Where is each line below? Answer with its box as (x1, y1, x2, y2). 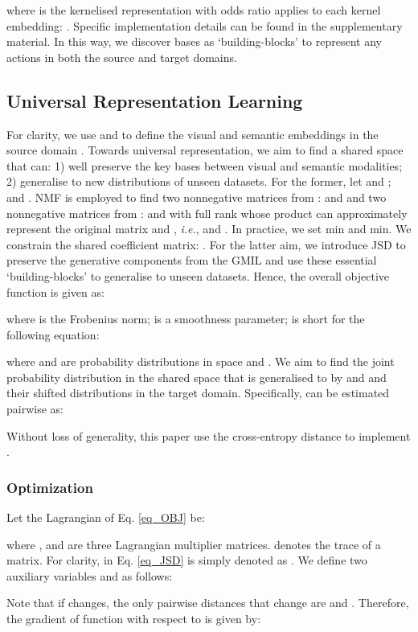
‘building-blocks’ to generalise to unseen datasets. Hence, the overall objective (6, 267, 390, 284)
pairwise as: (6, 400, 64, 417)
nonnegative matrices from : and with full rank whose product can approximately (6, 204, 408, 221)
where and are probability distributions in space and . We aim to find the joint (6, 353, 395, 370)
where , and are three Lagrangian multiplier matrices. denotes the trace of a (6, 536, 381, 552)
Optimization (6, 477, 93, 497)
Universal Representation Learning (6, 88, 303, 113)
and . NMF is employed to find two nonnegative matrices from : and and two (6, 188, 387, 205)
